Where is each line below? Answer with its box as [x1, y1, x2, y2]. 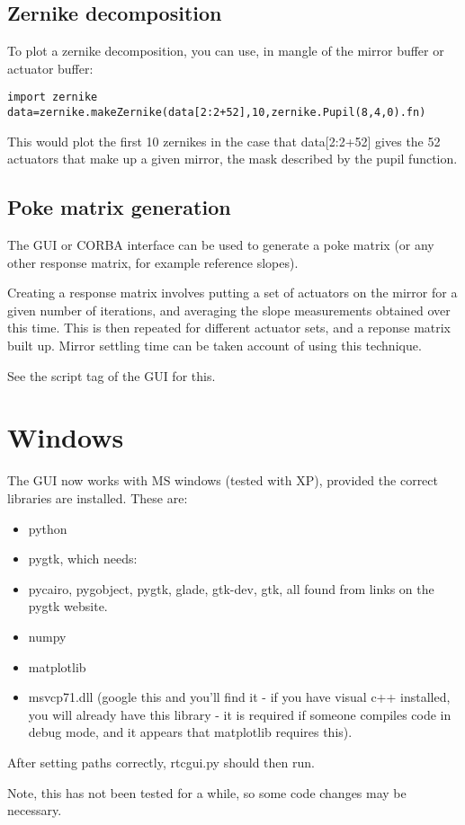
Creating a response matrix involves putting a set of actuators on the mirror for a [7, 283, 458, 302]
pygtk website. [28, 597, 108, 616]
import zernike [7, 91, 98, 104]
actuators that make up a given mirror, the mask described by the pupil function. [7, 149, 458, 168]
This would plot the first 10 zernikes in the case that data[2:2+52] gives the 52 [7, 131, 441, 150]
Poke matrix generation [7, 193, 231, 221]
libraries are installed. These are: [7, 488, 188, 507]
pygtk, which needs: [28, 549, 138, 568]
